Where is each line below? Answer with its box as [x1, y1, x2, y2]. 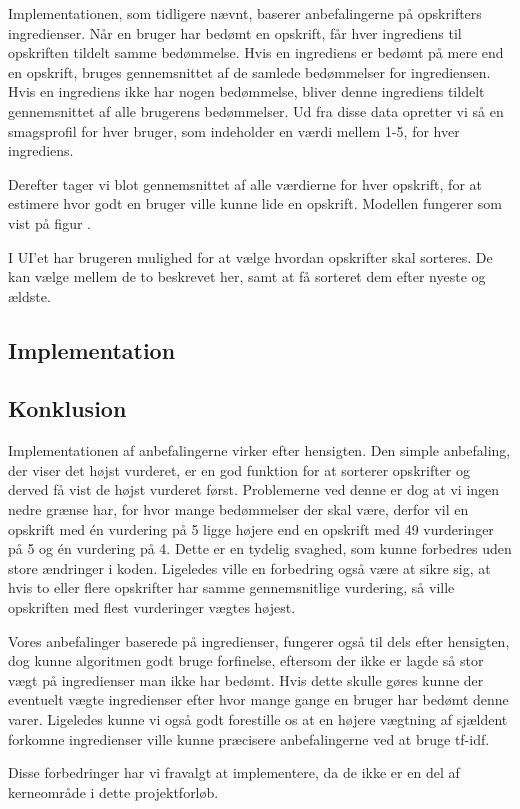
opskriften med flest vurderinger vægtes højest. [8, 597, 296, 618]
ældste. [8, 285, 51, 306]
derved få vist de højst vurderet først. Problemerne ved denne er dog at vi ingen [8, 479, 500, 500]
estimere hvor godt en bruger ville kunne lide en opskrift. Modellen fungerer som [8, 193, 503, 214]
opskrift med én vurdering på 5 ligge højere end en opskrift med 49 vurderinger [8, 518, 494, 539]
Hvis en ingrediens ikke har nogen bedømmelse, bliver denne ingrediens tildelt [8, 81, 485, 102]
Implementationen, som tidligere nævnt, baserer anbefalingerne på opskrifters [8, 3, 482, 23]
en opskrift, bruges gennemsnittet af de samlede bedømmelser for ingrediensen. [8, 61, 491, 82]
